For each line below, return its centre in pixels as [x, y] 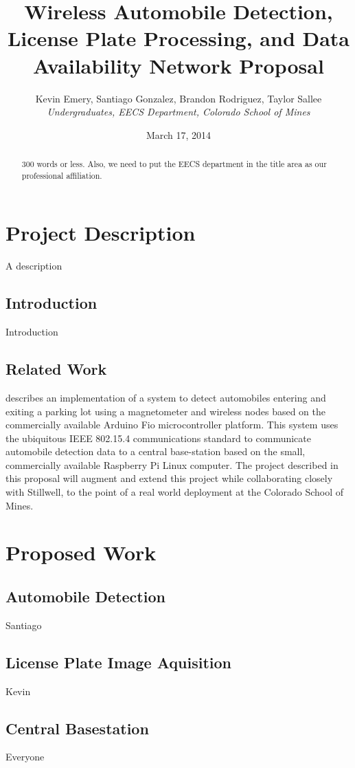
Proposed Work [81, 552]
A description [34, 266]
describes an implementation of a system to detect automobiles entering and [166, 397]
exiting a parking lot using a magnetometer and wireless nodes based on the [165, 411]
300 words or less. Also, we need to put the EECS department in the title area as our [174, 164]
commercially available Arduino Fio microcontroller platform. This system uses [172, 425]
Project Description [101, 233]
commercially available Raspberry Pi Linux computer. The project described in [172, 464]
